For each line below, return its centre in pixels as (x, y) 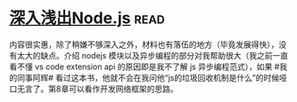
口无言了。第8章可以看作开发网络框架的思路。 (94, 89)
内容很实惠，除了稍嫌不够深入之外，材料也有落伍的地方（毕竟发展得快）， (144, 44)
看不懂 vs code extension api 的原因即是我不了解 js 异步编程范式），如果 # (144, 67)
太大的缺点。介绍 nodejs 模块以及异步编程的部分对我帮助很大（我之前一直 (153, 55)
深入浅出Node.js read (87, 18)
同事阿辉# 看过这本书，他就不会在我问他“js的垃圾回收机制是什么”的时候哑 (152, 77)
